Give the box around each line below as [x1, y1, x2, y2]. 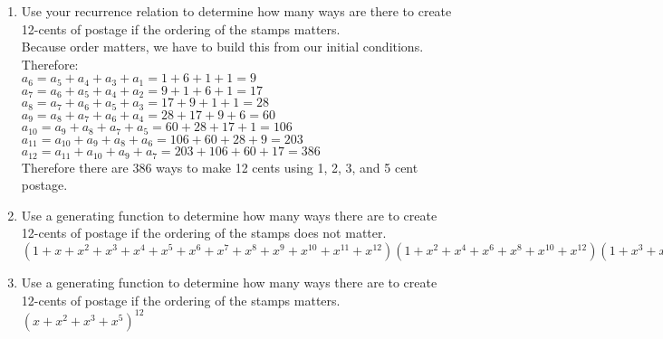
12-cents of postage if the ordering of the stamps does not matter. [21, 223, 387, 242]
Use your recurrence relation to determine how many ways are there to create [21, 2, 452, 20]
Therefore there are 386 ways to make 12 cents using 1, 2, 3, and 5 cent [21, 157, 418, 176]
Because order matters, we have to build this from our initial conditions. [21, 37, 424, 56]
